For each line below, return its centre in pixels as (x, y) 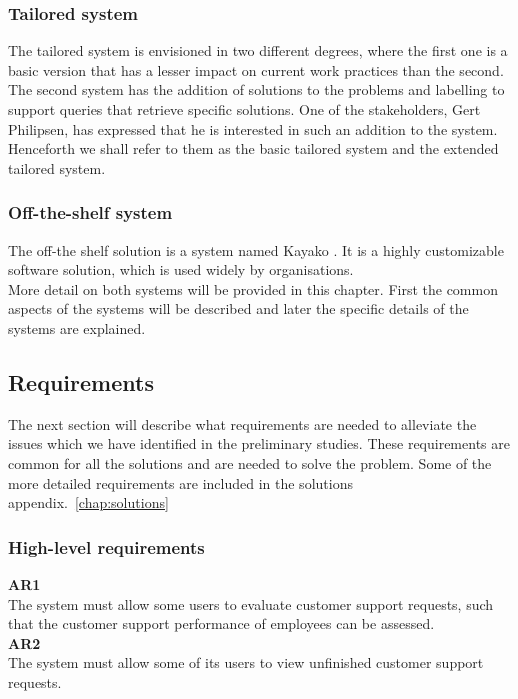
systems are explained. (77, 327)
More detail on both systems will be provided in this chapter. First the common (253, 288)
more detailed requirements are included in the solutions (180, 482)
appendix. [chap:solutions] (88, 502)
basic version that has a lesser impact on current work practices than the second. (256, 69)
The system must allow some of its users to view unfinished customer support (246, 662)
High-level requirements (106, 546)
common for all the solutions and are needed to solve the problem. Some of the (250, 462)
